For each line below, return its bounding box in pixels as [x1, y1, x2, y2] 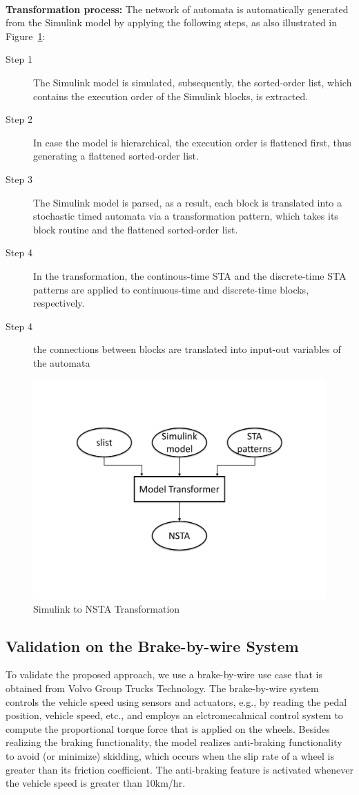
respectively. [33, 296, 85, 310]
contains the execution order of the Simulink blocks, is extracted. [33, 88, 309, 103]
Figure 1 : [6, 28, 46, 43]
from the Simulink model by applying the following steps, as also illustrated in [6, 15, 338, 30]
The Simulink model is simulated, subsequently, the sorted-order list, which [33, 75, 352, 89]
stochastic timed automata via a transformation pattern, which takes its [33, 209, 338, 223]
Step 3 [6, 171, 32, 186]
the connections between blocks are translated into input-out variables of [33, 342, 341, 356]
